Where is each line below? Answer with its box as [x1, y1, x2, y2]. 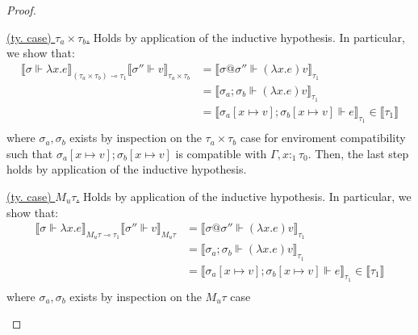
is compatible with [175, 144, 267, 161]
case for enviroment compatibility [240, 129, 406, 146]
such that [6, 144, 53, 161]
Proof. [6, 2, 36, 18]
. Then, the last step [307, 144, 409, 161]
